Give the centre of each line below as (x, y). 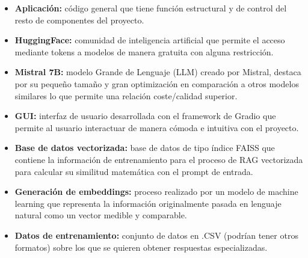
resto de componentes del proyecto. (79, 20)
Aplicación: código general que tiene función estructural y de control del (151, 8)
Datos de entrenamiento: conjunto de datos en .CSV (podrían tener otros (156, 235)
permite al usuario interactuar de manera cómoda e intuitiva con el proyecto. (157, 127)
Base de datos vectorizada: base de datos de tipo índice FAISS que (145, 148)
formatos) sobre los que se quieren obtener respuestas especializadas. (141, 247)
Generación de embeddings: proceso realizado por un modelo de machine (156, 192)
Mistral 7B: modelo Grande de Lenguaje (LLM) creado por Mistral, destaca (158, 72)
